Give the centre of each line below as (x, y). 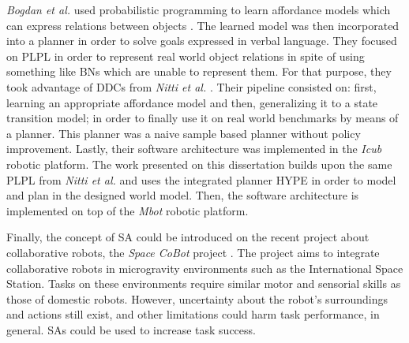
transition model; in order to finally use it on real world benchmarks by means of (203, 118)
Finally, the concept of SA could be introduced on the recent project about (188, 237)
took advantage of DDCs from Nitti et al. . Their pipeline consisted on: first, (191, 86)
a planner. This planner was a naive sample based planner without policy (184, 133)
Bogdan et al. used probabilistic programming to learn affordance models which (199, 9)
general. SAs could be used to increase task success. (131, 329)
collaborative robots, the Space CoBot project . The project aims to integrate (193, 252)
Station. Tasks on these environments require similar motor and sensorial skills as (204, 283)
